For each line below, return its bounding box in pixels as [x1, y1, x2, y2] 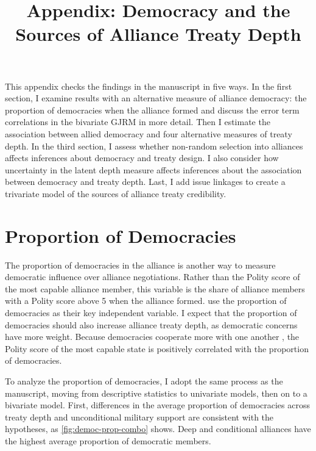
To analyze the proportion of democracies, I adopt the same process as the [5, 374, 283, 387]
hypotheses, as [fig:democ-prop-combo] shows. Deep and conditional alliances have [5, 422, 311, 435]
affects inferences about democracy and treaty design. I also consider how [5, 151, 279, 164]
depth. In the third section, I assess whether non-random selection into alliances [5, 139, 303, 152]
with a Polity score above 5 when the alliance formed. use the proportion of [5, 294, 287, 307]
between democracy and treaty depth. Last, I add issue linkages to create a [5, 175, 286, 188]
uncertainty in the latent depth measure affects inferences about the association [5, 163, 302, 176]
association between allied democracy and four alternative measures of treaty [5, 127, 292, 140]
